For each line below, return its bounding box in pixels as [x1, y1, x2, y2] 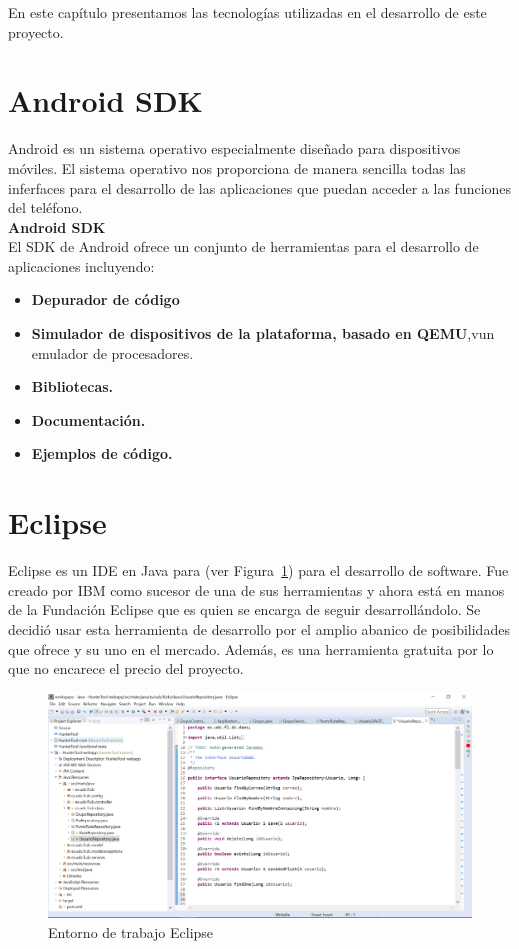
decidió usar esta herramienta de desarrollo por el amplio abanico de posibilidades [8, 618, 510, 639]
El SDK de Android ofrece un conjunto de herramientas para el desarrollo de [8, 236, 479, 257]
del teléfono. [8, 197, 83, 218]
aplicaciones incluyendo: [8, 255, 155, 276]
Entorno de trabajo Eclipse [48, 921, 214, 942]
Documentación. [31, 409, 146, 430]
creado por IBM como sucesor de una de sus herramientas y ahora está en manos [8, 579, 505, 600]
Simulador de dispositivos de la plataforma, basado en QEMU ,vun [31, 323, 495, 344]
